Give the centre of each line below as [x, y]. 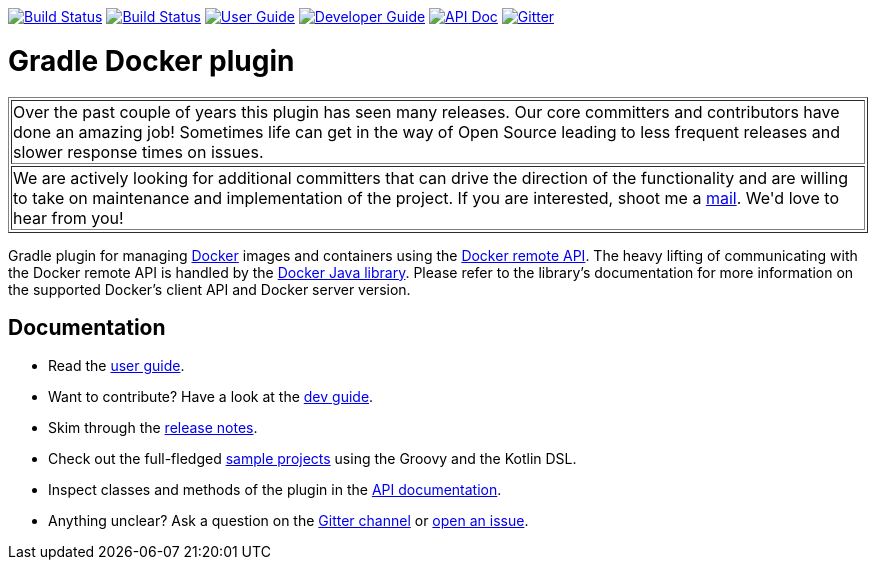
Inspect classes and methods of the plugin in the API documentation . [275, 490]
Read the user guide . [116, 366]
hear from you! [68, 217]
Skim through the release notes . [153, 428]
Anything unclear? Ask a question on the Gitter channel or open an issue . [288, 521]
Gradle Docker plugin [151, 60]
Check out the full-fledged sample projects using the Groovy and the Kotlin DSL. [312, 459]
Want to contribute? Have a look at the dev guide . [211, 397]
